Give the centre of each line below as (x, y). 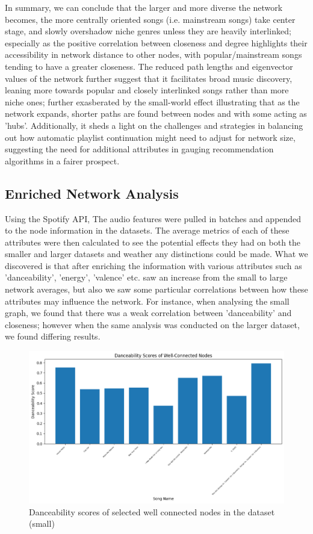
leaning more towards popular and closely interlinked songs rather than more (147, 90)
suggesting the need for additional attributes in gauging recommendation (139, 149)
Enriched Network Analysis (92, 193)
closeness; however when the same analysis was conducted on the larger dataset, (152, 324)
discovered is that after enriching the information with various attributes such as (153, 265)
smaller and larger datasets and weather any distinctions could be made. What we (156, 254)
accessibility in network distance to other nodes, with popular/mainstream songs (153, 54)
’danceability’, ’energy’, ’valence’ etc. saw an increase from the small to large (146, 277)
